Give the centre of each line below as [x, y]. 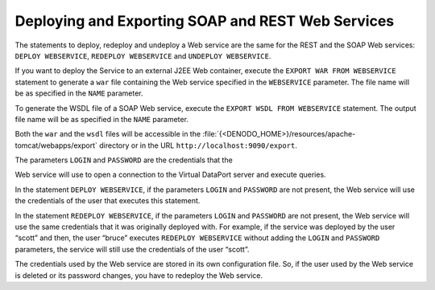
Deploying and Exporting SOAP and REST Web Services [205, 21]
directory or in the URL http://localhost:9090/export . [199, 145]
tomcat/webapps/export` [56, 145]
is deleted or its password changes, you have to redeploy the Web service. [139, 275]
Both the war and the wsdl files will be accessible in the [108, 134]
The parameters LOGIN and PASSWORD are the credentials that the [124, 160]
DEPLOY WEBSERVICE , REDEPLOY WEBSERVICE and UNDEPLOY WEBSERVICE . [143, 55]
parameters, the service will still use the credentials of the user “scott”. [132, 249]
